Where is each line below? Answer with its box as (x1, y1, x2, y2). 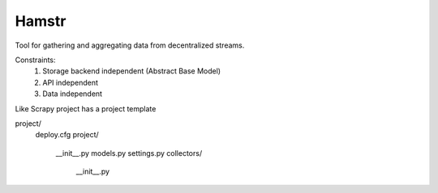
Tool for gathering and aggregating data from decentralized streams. (15, 40, 245, 50)
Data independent (42, 89, 103, 99)
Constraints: (15, 55, 56, 65)
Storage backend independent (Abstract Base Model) (42, 66, 221, 76)
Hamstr (15, 12, 67, 30)
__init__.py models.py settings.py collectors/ (55, 148, 203, 157)
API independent (42, 78, 99, 87)
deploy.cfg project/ (35, 130, 99, 140)
